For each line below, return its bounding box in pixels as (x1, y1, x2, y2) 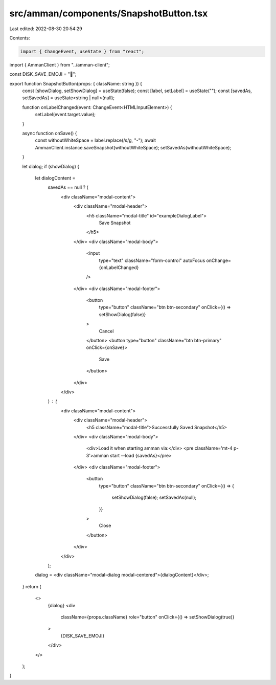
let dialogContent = (35, 174, 76, 181)
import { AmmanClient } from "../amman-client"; (9, 61, 110, 68)
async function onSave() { (22, 130, 77, 137)
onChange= (206, 257, 232, 263)
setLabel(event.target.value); (35, 112, 96, 118)
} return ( (22, 583, 41, 589)
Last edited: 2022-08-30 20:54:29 (9, 26, 83, 32)
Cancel (99, 328, 114, 334)
